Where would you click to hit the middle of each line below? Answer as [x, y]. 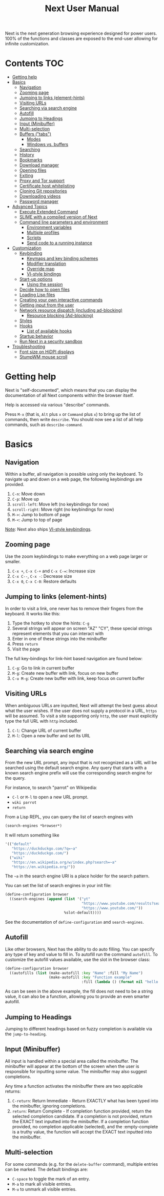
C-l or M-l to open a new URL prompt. [50, 797]
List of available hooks [49, 331]
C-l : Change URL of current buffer [47, 730]
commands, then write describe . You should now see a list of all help [74, 420]
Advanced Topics [30, 207]
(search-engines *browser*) [34, 826]
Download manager [39, 165]
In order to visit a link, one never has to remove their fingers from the [74, 608]
